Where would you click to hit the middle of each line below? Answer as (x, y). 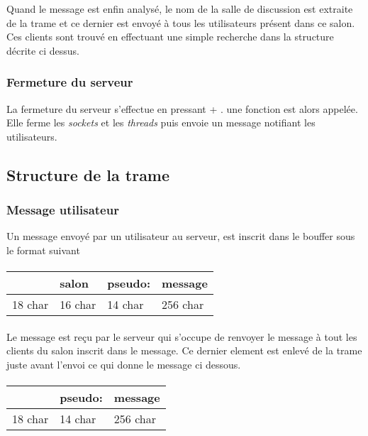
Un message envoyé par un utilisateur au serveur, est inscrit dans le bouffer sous (181, 236)
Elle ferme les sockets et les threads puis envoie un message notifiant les (161, 122)
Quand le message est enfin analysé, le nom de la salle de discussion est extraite (180, 9)
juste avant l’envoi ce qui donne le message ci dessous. (124, 364)
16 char (78, 305)
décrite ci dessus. (43, 50)
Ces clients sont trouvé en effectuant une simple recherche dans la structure (170, 37)
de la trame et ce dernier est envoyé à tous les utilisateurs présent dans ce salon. (181, 22)
